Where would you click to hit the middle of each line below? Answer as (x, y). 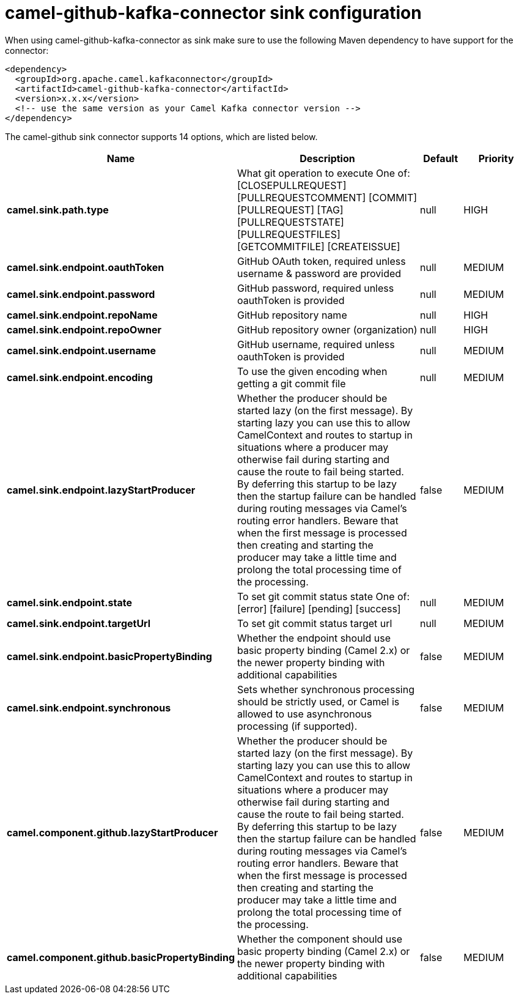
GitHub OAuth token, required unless (322, 261)
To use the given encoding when (312, 371)
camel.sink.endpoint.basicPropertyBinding (109, 656)
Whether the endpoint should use (314, 638)
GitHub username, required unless (316, 344)
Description (327, 158)
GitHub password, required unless (316, 288)
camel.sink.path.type (58, 210)
